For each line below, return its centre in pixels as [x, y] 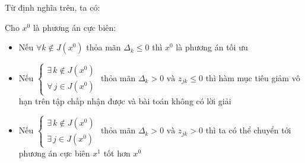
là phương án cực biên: [74, 27]
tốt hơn [117, 153]
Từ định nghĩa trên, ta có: [53, 7]
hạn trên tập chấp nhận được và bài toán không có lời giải [125, 100]
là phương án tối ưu [212, 47]
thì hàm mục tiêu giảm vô [253, 77]
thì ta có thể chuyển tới [248, 130]
